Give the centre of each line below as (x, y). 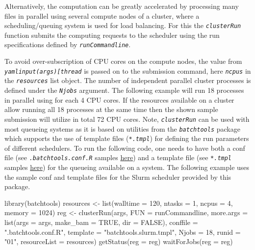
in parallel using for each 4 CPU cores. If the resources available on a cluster (119, 99)
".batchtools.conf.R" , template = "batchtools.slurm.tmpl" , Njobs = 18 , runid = (123, 232)
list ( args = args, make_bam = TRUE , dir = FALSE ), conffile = (101, 222)
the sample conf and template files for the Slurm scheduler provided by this (118, 177)
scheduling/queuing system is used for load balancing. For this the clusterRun (123, 25)
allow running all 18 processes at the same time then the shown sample (111, 109)
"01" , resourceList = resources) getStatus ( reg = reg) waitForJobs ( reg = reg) (119, 241)
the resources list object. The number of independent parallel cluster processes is (128, 80)
